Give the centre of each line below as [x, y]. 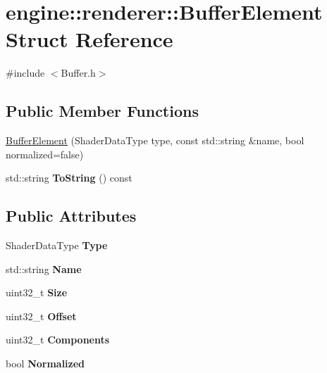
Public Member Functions [102, 111]
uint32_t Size [37, 292]
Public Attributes [71, 216]
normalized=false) [45, 154]
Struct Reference [90, 39]
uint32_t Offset [41, 316]
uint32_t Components [58, 340]
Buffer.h [78, 73]
